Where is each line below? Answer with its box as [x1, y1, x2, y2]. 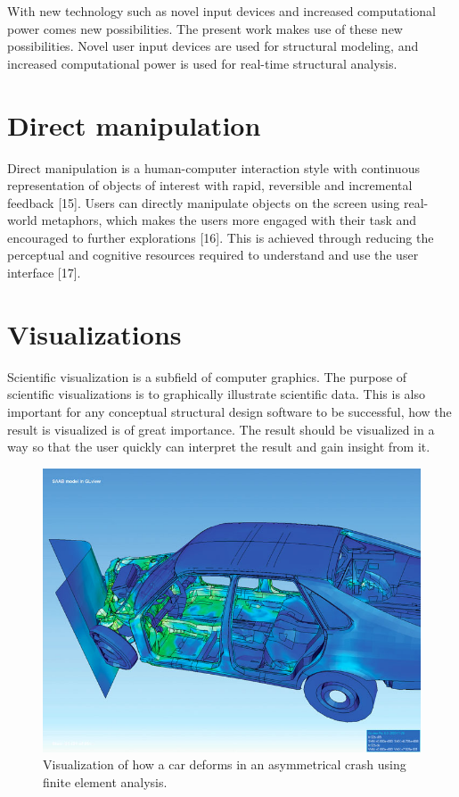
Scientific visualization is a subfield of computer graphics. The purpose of [7, 367, 407, 386]
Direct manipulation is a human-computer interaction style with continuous [7, 158, 420, 177]
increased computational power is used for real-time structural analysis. [7, 54, 398, 72]
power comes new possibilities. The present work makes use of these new [7, 19, 403, 37]
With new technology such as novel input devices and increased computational [7, 2, 437, 20]
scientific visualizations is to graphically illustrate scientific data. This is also [7, 385, 425, 403]
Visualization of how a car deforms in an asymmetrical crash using [43, 755, 406, 774]
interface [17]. [7, 263, 81, 282]
